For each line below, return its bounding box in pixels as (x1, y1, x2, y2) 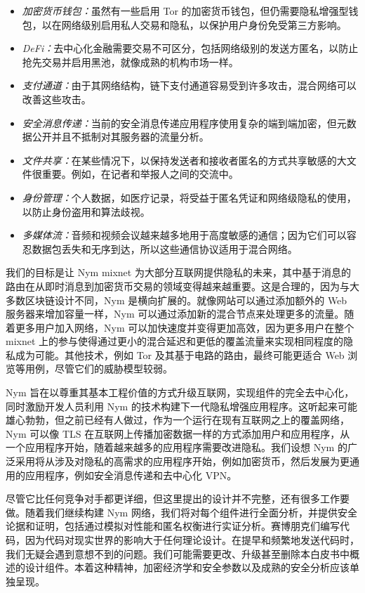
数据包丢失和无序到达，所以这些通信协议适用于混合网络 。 (32, 241, 298, 256)
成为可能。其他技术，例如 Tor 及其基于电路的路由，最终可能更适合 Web (15, 347, 345, 362)
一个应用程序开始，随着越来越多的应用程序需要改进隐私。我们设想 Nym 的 (6, 440, 347, 455)
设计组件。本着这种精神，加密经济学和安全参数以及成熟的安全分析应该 (25, 560, 350, 575)
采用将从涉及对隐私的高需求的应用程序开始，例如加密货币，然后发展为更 (15, 454, 350, 469)
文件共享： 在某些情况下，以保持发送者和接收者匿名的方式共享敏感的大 (22, 152, 347, 167)
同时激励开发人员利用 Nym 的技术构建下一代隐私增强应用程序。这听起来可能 (6, 398, 357, 413)
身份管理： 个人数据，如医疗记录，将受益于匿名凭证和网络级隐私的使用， (22, 190, 357, 204)
